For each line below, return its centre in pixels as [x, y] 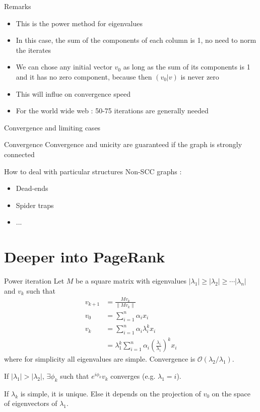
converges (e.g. [133, 376]
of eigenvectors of [31, 403]
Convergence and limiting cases [52, 127]
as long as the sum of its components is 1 [187, 67]
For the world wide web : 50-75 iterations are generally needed [112, 111]
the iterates [34, 50]
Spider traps [35, 205]
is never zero [200, 76]
